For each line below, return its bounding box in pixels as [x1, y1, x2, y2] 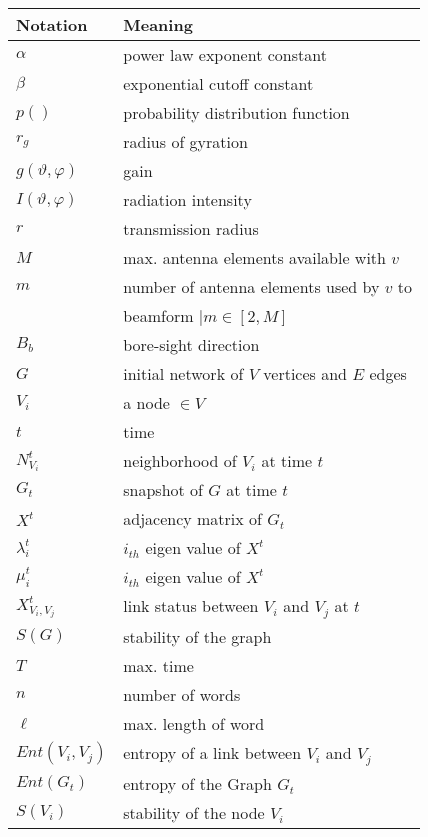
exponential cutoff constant [123, 72, 314, 95]
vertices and [263, 362, 347, 385]
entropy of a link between [123, 740, 302, 764]
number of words [123, 682, 241, 706]
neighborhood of [123, 449, 237, 472]
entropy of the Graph [123, 771, 272, 795]
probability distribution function [123, 101, 350, 124]
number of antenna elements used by [123, 275, 380, 298]
